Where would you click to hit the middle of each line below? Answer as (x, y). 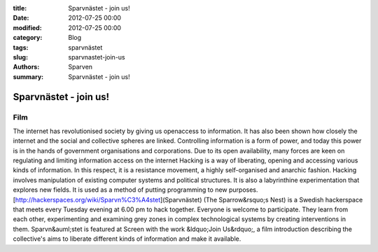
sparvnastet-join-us (97, 57)
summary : (28, 76)
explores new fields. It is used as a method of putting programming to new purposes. (135, 190)
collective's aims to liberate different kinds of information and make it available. (127, 239)
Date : (21, 18)
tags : (21, 47)
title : (20, 8)
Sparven (80, 67)
